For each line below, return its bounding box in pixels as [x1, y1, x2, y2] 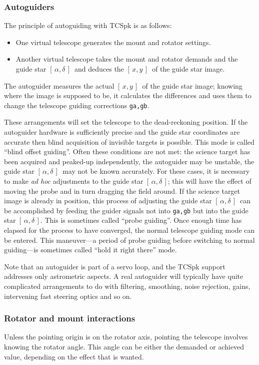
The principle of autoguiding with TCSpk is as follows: [4, 20, 172, 31]
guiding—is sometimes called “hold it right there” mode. [4, 244, 177, 255]
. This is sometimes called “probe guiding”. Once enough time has [40, 215, 242, 225]
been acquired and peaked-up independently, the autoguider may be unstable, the [4, 156, 254, 166]
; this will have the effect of [167, 176, 251, 186]
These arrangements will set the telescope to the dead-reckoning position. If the [4, 117, 248, 127]
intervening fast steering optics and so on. [4, 290, 132, 301]
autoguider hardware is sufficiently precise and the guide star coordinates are [4, 127, 240, 137]
